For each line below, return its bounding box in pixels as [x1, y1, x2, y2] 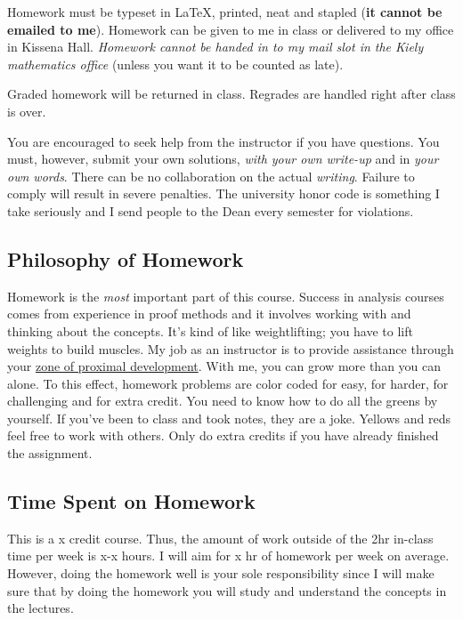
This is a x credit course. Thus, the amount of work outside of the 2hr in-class [7, 528, 434, 547]
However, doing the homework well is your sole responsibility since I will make [7, 564, 435, 583]
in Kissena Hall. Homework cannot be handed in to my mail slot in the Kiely [7, 37, 424, 56]
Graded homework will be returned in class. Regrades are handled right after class [7, 85, 456, 103]
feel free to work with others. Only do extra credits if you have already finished [7, 426, 439, 445]
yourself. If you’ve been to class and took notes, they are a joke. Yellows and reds [7, 408, 451, 427]
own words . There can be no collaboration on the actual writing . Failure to [7, 166, 415, 185]
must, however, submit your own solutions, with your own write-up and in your [7, 149, 439, 168]
